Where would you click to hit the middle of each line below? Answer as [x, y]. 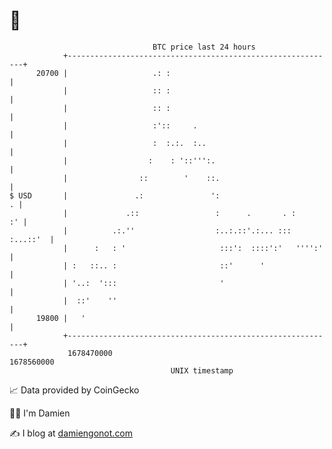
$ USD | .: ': [115, 195]
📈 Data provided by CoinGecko [74, 390]
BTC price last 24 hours [204, 47]
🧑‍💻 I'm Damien [40, 413]
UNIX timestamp [202, 370]
